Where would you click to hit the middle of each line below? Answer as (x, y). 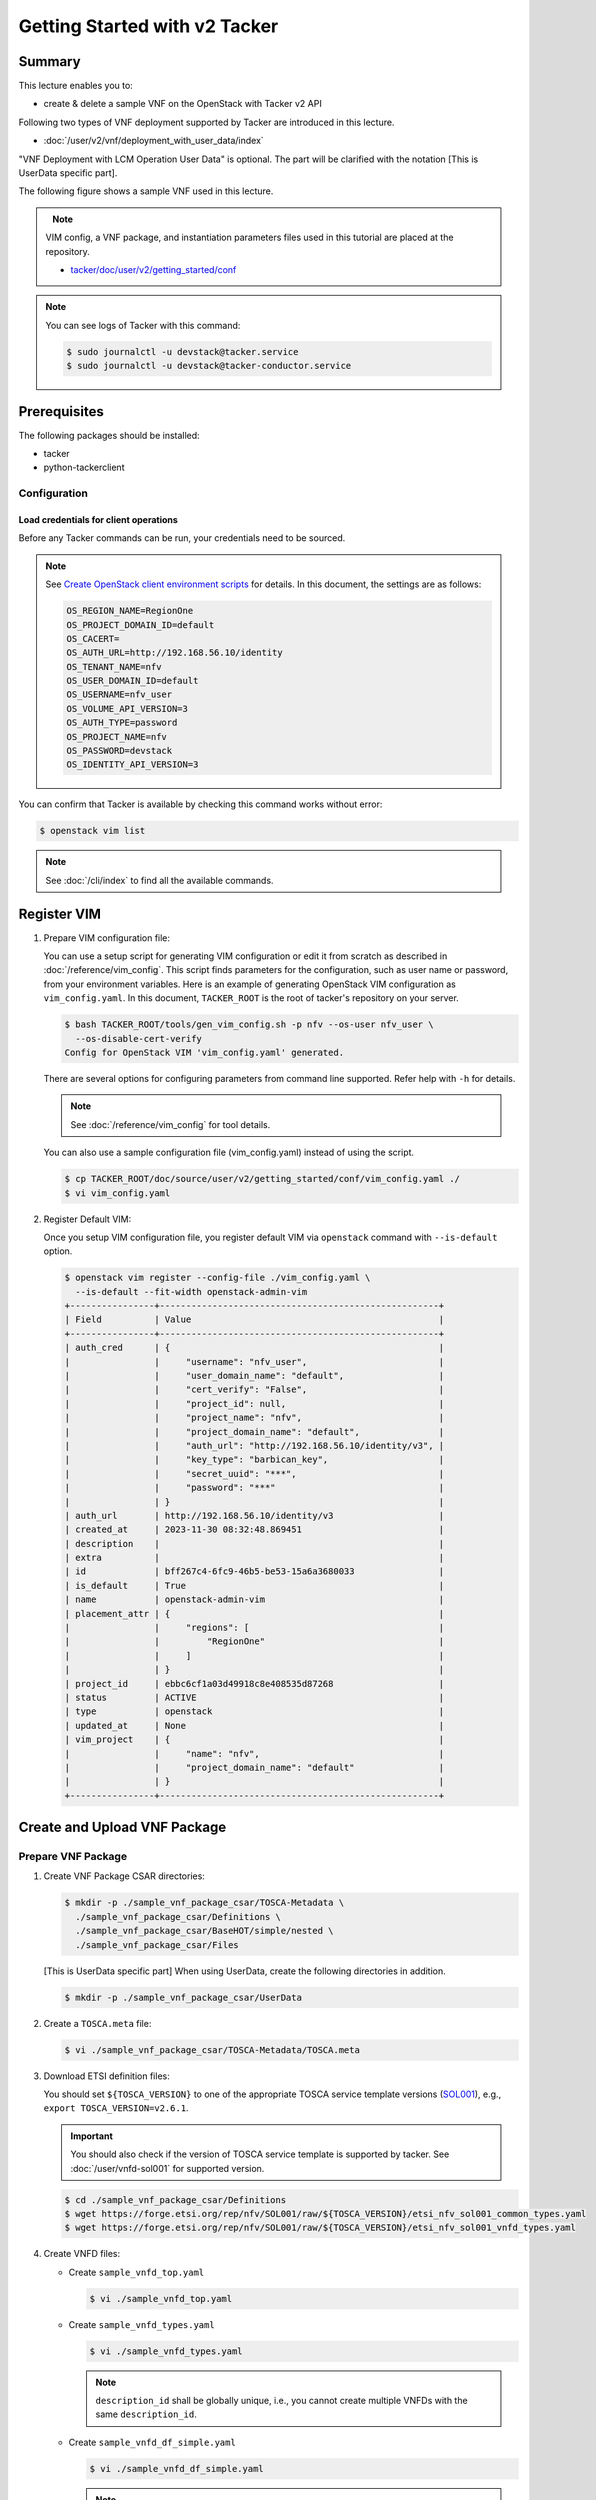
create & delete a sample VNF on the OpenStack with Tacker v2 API (182, 104)
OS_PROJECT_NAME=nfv (116, 736)
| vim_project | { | (254, 1739)
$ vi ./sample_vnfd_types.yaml (166, 2351)
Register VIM (60, 913)
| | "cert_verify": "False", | (254, 1389)
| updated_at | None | (254, 1725)
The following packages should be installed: (109, 435)
